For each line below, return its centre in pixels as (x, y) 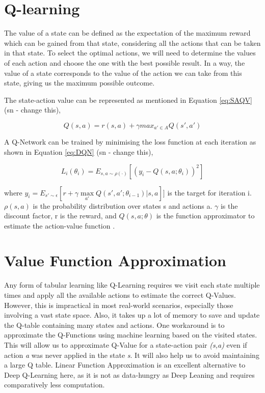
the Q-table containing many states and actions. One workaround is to (114, 325)
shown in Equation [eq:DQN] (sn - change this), (79, 151)
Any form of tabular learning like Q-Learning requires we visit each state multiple (132, 285)
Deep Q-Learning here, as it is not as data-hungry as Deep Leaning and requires (129, 374)
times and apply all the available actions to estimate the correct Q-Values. (120, 295)
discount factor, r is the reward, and (60, 216)
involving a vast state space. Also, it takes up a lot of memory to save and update (132, 315)
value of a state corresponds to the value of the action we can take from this (123, 73)
